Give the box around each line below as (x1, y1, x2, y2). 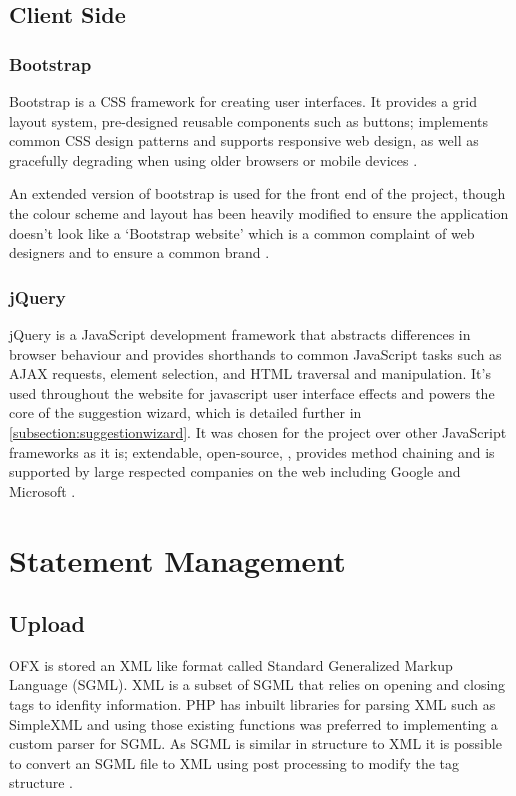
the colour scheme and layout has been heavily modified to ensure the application (9, 202, 509, 223)
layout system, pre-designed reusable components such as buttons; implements (9, 110, 489, 131)
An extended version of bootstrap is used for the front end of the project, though (9, 183, 506, 204)
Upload (9, 608, 85, 639)
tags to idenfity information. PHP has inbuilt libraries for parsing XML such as (9, 694, 496, 715)
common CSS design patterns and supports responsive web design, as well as (9, 130, 479, 151)
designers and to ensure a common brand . (9, 242, 270, 263)
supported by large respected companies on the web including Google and (9, 461, 461, 482)
